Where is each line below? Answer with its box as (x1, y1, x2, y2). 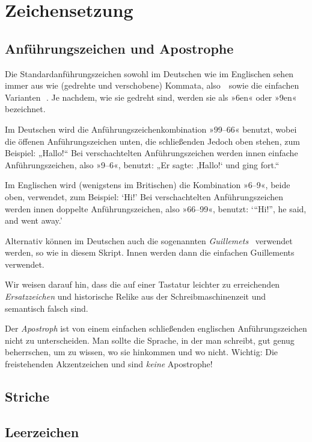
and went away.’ (5, 214, 63, 227)
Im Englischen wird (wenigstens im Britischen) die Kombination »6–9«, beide (5, 178, 290, 191)
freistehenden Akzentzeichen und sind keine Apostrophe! (5, 358, 213, 370)
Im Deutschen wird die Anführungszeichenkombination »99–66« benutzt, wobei (5, 122, 297, 135)
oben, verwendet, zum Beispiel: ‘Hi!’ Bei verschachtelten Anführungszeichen (5, 190, 284, 203)
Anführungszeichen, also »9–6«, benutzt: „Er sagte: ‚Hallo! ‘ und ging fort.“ (5, 158, 280, 171)
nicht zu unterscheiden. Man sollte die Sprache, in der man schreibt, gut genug (5, 333, 295, 346)
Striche (5, 387, 50, 406)
